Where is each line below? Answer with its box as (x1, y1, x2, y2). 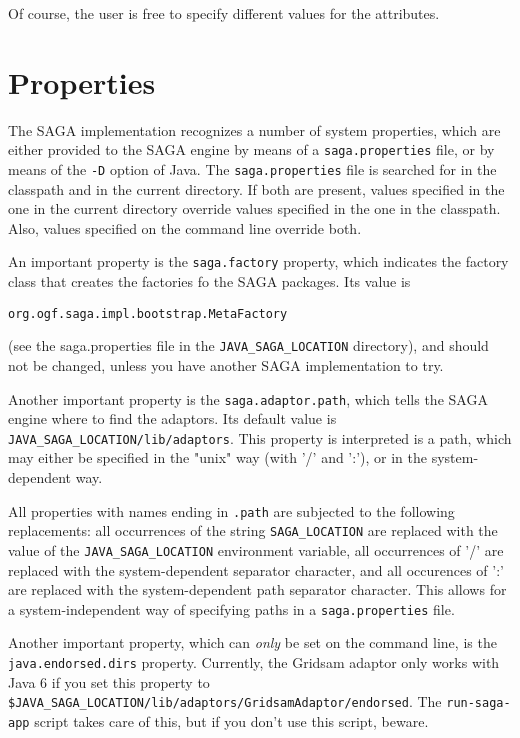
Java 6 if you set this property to (8, 671, 210, 692)
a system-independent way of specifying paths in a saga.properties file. (8, 598, 455, 619)
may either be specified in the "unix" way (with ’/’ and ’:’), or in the (8, 447, 427, 468)
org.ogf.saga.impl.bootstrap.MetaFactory (8, 306, 288, 321)
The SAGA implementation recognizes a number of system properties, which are (8, 119, 501, 140)
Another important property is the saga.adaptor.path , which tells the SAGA (8, 388, 488, 409)
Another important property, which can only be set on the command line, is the (8, 632, 497, 653)
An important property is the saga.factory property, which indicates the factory (8, 251, 509, 272)
